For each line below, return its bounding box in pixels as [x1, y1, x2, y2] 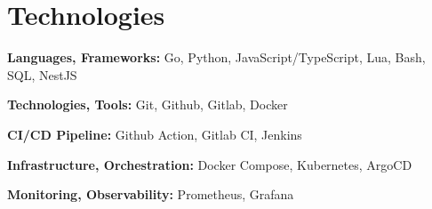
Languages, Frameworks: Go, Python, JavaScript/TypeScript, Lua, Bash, [7, 48, 426, 67]
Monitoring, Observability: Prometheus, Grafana [7, 185, 294, 204]
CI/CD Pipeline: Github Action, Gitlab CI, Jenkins [7, 125, 302, 143]
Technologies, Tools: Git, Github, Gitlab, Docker [7, 95, 288, 114]
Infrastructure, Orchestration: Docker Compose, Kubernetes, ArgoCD [7, 155, 412, 173]
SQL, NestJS [7, 65, 77, 84]
